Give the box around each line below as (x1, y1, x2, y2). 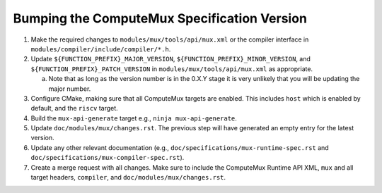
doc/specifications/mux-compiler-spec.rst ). (30, 154, 185, 162)
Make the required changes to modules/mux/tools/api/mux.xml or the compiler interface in (30, 35, 309, 44)
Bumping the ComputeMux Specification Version (13, 11, 308, 26)
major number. (48, 85, 91, 93)
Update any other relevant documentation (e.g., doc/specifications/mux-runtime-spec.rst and (30, 143, 329, 151)
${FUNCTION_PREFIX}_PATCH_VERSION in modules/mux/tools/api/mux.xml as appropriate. (30, 64, 313, 73)
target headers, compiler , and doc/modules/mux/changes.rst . (30, 173, 226, 182)
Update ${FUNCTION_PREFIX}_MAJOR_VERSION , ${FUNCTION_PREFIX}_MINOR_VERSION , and (30, 55, 311, 63)
